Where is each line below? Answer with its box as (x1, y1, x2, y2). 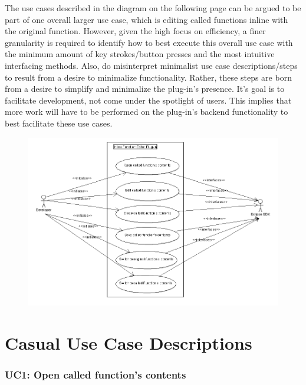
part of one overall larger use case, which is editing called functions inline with (5, 13, 288, 25)
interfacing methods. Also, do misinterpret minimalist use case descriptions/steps (5, 59, 298, 71)
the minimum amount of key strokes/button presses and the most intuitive (5, 48, 275, 60)
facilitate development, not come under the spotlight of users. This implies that (5, 94, 292, 106)
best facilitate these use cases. (5, 117, 113, 129)
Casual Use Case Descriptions (5, 330, 252, 354)
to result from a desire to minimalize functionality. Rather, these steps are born (5, 71, 292, 83)
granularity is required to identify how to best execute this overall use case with (5, 36, 293, 48)
